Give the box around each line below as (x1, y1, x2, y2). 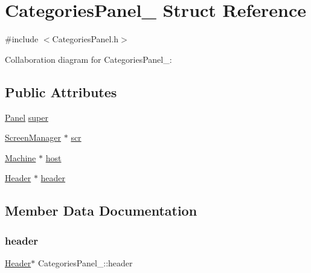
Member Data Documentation (5, 201, 197, 220)
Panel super (5, 111, 48, 123)
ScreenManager (5, 131, 62, 144)
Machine (5, 151, 36, 164)
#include (5, 33, 39, 45)
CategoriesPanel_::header (37, 256, 133, 269)
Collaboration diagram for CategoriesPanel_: (5, 53, 172, 65)
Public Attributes (5, 82, 117, 101)
